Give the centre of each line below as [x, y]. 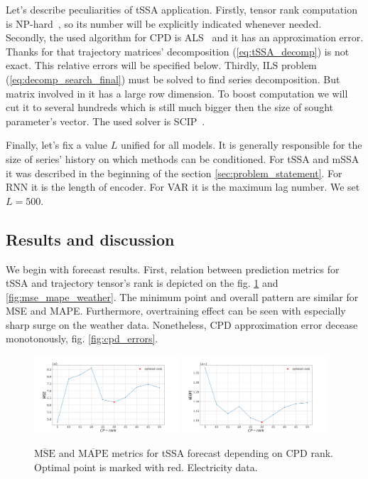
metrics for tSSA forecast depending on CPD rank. [222, 453]
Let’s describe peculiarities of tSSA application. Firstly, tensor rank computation [182, 9]
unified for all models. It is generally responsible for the [241, 145]
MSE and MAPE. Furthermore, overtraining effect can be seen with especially [176, 311]
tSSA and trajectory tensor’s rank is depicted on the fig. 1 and [142, 283]
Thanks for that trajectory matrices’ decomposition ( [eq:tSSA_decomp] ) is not [178, 51]
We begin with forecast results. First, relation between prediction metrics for [173, 269]
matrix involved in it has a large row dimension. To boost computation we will [177, 93]
